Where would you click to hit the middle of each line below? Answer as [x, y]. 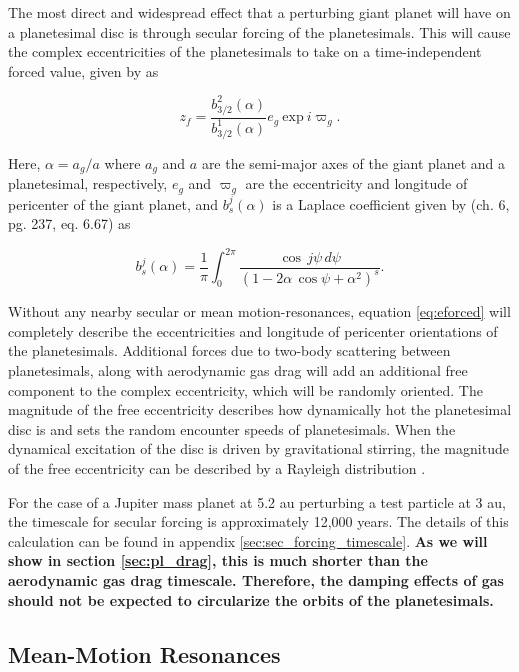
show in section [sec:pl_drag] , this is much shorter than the [218, 560]
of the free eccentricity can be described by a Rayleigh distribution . [217, 468]
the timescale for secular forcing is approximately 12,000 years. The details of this [258, 521]
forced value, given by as [83, 70]
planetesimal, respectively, [88, 183]
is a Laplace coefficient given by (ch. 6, [391, 203]
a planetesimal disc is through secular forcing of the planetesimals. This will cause [259, 31]
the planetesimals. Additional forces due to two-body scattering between [229, 350]
